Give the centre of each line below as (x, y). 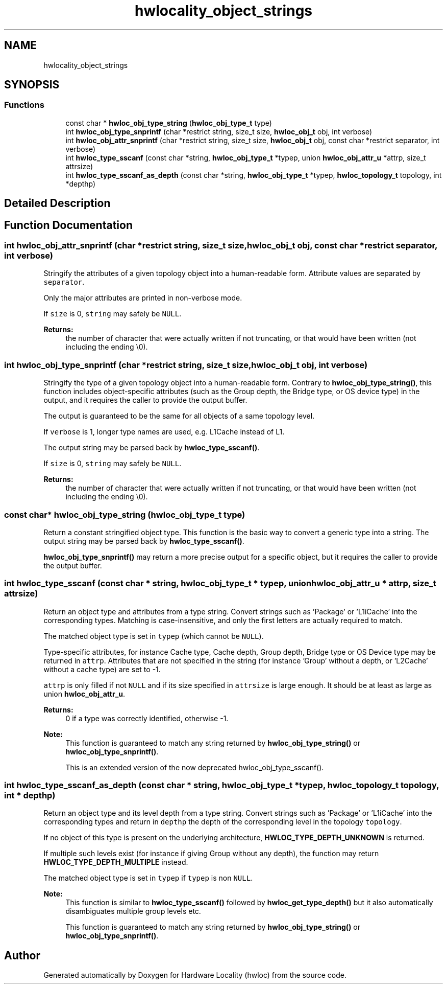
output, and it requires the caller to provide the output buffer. (145, 400)
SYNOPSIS (32, 85)
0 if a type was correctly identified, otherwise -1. (147, 718)
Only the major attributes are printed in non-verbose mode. (143, 298)
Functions (24, 105)
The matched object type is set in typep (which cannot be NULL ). (154, 636)
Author (22, 955)
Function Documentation (68, 225)
